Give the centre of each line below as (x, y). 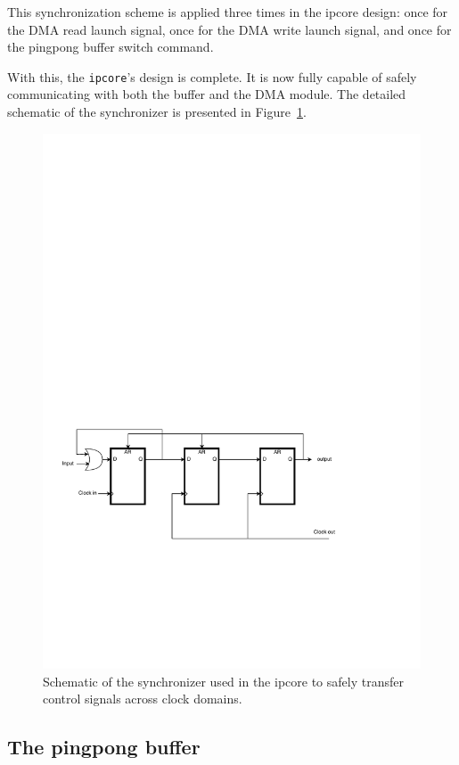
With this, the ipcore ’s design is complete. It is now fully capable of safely (212, 76)
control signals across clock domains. (143, 699)
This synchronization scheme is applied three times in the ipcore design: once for (228, 12)
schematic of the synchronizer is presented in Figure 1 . (157, 112)
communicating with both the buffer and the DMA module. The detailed (207, 94)
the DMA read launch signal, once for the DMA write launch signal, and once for (229, 29)
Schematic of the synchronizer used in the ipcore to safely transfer (223, 681)
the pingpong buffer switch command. (111, 47)
